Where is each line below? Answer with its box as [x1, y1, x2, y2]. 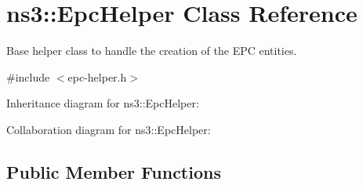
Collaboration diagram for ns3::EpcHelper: [6, 121, 211, 137]
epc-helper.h [67, 68, 127, 85]
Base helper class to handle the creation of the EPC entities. [6, 42, 297, 59]
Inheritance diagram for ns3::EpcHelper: [6, 95, 199, 111]
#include [6, 68, 50, 85]
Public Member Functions [6, 159, 221, 183]
